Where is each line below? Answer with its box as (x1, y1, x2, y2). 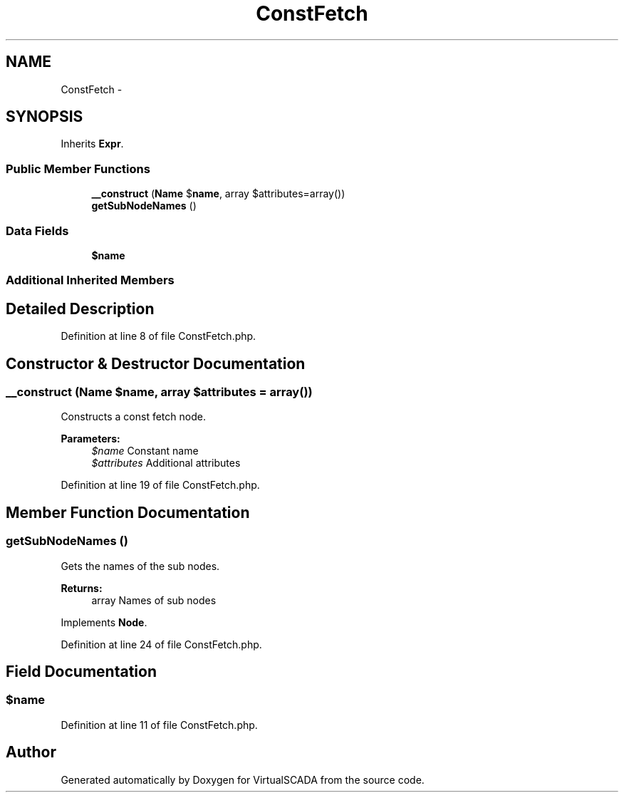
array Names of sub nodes (91, 594, 217, 606)
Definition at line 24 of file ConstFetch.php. (61, 638, 262, 651)
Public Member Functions (6, 161, 150, 176)
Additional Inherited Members (6, 273, 175, 288)
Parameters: (61, 432, 120, 445)
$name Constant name (91, 445, 199, 457)
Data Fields (6, 223, 69, 238)
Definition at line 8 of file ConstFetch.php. (61, 330, 256, 343)
